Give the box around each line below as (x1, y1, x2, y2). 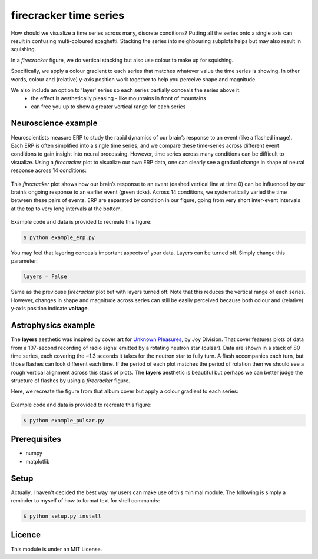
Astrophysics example (11, 320, 95, 330)
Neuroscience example (11, 118, 98, 128)
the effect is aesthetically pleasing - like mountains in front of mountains (31, 95, 206, 102)
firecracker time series (11, 9, 125, 22)
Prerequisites (11, 434, 61, 444)
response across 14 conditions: (11, 167, 87, 174)
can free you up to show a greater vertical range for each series (31, 103, 186, 110)
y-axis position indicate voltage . (11, 305, 90, 312)
